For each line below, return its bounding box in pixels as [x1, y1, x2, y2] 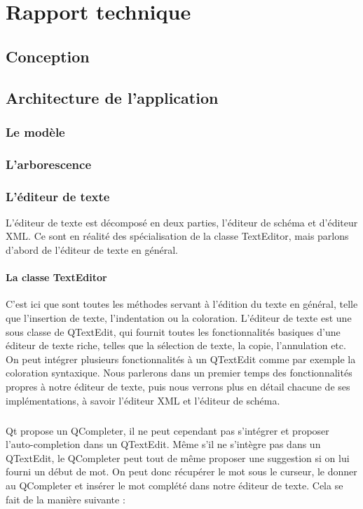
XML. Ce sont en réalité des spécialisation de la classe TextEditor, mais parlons [6, 229, 349, 243]
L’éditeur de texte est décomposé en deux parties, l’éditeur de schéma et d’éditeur [6, 215, 358, 229]
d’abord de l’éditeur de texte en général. [6, 243, 178, 257]
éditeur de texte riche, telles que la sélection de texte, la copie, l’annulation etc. [6, 338, 346, 353]
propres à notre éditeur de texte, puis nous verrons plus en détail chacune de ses [6, 379, 350, 393]
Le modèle [6, 123, 65, 140]
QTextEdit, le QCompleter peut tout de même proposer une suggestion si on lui [6, 450, 350, 465]
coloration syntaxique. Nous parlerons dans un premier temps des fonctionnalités [6, 365, 352, 380]
